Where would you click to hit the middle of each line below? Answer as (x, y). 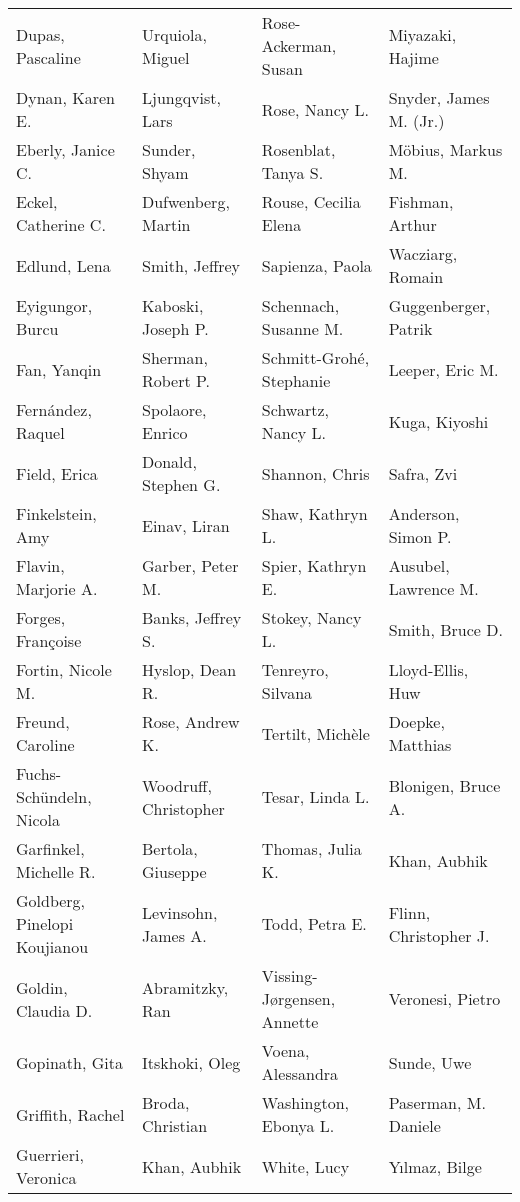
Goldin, (42, 987)
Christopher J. (439, 935)
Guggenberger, (439, 305)
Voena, (285, 1050)
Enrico (164, 432)
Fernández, (54, 409)
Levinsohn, (179, 912)
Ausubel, (419, 565)
